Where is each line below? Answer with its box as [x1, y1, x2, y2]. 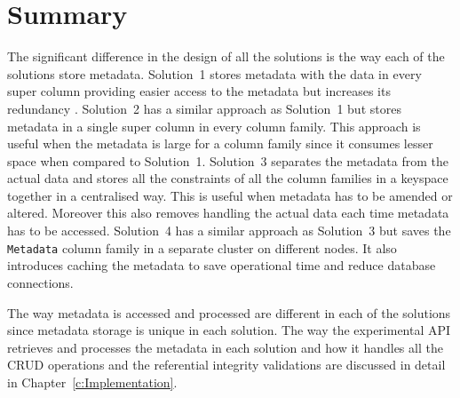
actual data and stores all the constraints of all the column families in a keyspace [7, 169, 448, 187]
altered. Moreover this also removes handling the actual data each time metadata [7, 203, 449, 222]
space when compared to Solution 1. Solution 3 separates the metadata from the [7, 151, 448, 170]
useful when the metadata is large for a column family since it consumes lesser [7, 134, 433, 153]
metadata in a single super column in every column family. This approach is [7, 116, 421, 135]
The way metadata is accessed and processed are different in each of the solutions [7, 303, 451, 322]
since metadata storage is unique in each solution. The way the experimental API [7, 321, 451, 339]
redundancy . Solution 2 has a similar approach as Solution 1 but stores [7, 99, 401, 117]
